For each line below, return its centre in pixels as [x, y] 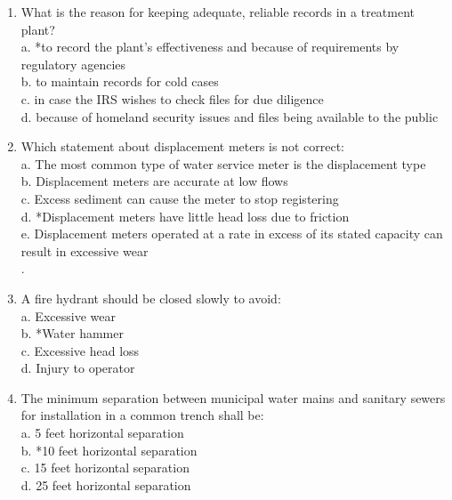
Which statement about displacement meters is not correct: [183, 146]
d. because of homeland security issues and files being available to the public [230, 116]
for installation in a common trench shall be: [142, 415]
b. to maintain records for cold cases [120, 81]
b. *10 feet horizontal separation [109, 450]
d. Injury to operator [78, 368]
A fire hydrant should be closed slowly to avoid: [151, 298]
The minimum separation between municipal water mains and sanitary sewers [233, 397]
